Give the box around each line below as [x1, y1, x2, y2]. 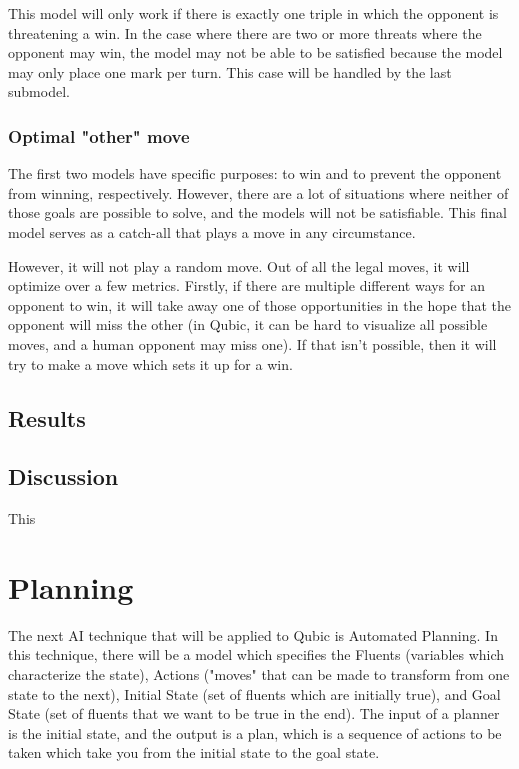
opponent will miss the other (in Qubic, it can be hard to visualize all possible [8, 314, 488, 335]
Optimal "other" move [8, 123, 190, 148]
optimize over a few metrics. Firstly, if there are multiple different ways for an [8, 275, 486, 296]
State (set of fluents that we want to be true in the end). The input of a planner [8, 703, 500, 724]
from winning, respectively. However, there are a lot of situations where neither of [8, 182, 509, 203]
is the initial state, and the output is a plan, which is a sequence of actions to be [8, 722, 502, 743]
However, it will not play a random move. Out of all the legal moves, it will [8, 255, 470, 276]
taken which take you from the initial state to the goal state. [8, 742, 380, 763]
